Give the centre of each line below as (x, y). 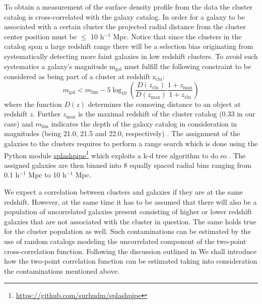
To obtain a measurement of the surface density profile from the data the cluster (128, 7)
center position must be (41, 36)
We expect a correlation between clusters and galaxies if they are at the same (124, 192)
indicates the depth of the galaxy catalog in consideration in (144, 123)
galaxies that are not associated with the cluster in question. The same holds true (130, 221)
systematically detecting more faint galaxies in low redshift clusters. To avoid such (131, 56)
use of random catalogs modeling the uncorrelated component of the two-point (125, 241)
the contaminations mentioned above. (62, 270)
